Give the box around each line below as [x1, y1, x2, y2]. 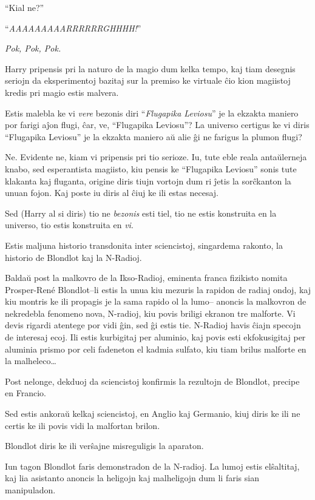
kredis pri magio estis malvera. [5, 86, 119, 98]
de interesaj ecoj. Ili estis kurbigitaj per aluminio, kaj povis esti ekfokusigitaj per [5, 331, 306, 343]
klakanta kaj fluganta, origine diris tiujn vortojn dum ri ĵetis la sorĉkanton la [5, 174, 291, 187]
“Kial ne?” [5, 1, 44, 13]
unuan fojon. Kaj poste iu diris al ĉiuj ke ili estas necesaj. [5, 186, 219, 199]
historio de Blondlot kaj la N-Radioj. [5, 251, 142, 263]
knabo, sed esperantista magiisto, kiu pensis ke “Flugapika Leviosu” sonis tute [5, 162, 297, 175]
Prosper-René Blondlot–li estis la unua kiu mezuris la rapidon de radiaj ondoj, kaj [5, 283, 311, 296]
